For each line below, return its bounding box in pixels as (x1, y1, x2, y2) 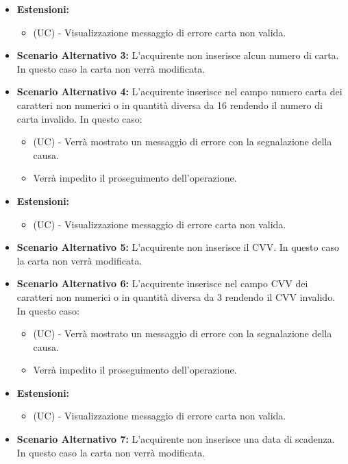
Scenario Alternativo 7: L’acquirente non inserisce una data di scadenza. (16, 432, 335, 446)
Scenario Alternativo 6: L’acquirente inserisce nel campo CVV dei (16, 276, 308, 291)
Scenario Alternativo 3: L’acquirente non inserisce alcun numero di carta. (16, 48, 339, 62)
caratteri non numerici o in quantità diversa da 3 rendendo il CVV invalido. (16, 289, 336, 304)
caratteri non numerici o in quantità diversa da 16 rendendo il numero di (16, 97, 323, 112)
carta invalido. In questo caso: (16, 111, 142, 125)
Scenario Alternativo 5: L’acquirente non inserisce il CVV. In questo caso (16, 240, 339, 254)
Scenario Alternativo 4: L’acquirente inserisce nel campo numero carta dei (16, 84, 343, 99)
